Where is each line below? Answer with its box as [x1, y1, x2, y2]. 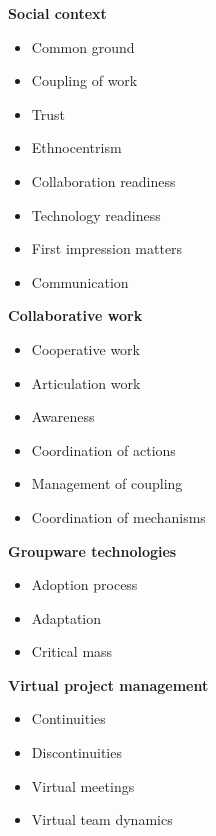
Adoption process [31, 574, 138, 595]
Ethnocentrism [31, 137, 122, 158]
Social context [8, 3, 107, 23]
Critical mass [31, 641, 113, 662]
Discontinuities [31, 742, 122, 763]
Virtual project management [8, 674, 209, 695]
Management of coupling [31, 473, 183, 494]
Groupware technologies [8, 540, 177, 561]
